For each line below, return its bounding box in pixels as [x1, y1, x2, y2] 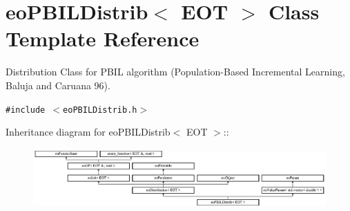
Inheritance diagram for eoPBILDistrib [6, 125, 171, 139]
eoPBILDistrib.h [63, 104, 137, 115]
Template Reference [6, 24, 200, 53]
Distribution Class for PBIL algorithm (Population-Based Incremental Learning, [6, 64, 345, 79]
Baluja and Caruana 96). [6, 77, 110, 92]
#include [6, 104, 46, 115]
